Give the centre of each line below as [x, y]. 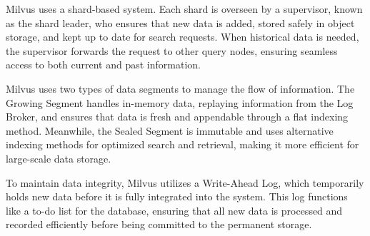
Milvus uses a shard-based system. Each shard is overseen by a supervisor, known [184, 9]
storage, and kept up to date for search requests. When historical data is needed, [182, 37]
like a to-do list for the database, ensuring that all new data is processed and [174, 210]
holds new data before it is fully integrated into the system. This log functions [177, 196]
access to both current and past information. [103, 65]
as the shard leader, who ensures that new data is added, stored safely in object [180, 22]
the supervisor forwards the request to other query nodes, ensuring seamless [172, 50]
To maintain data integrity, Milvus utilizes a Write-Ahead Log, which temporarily [185, 182]
